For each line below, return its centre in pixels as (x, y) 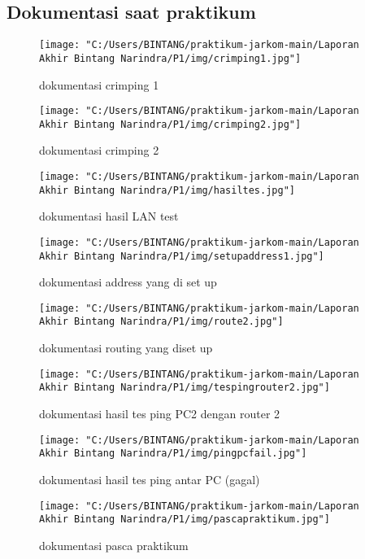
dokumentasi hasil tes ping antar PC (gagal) (150, 479)
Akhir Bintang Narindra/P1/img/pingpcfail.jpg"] (173, 454)
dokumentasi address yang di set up (128, 282)
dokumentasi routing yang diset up (126, 348)
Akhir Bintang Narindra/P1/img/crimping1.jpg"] (170, 58)
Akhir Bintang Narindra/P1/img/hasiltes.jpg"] (167, 190)
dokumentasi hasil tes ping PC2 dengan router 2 (160, 414)
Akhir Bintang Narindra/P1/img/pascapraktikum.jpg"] (185, 520)
